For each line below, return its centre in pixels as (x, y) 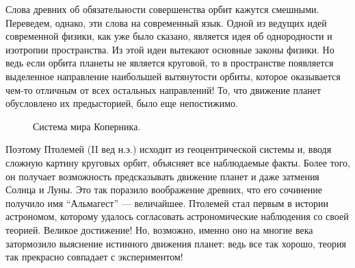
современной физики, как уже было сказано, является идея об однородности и (169, 36)
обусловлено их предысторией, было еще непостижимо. (122, 103)
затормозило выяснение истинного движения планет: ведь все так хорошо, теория (176, 243)
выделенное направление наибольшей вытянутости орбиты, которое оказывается (173, 76)
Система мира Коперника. (87, 126)
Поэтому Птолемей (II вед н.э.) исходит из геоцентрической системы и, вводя (169, 149)
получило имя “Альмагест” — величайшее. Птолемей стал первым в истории (167, 203)
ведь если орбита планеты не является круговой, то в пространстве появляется (170, 63)
